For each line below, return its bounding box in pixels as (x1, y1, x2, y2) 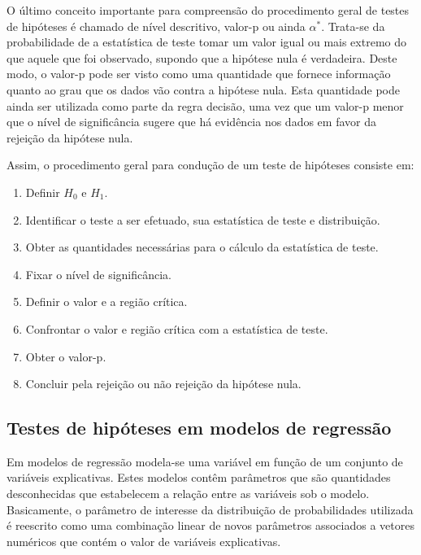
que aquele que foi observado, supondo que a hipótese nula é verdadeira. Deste (7, 49, 397, 66)
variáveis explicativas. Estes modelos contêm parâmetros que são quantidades (7, 469, 391, 486)
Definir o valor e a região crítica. (25, 293, 188, 310)
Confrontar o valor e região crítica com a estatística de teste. (25, 320, 328, 337)
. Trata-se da (321, 17, 385, 34)
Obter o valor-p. (25, 347, 106, 365)
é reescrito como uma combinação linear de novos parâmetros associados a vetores (7, 517, 414, 534)
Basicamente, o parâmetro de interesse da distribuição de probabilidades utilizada (7, 500, 414, 518)
